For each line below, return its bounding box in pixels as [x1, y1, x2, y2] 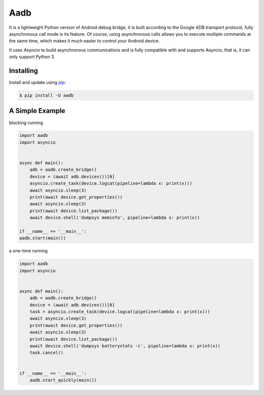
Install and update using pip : [9, 80, 66, 86]
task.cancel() [29, 350, 64, 355]
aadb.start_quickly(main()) [29, 377, 97, 383]
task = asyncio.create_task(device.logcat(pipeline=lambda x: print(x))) [29, 309, 210, 315]
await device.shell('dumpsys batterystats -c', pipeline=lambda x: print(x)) [29, 343, 221, 349]
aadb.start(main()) [19, 235, 66, 241]
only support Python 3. [9, 54, 55, 60]
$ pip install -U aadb [19, 93, 74, 98]
